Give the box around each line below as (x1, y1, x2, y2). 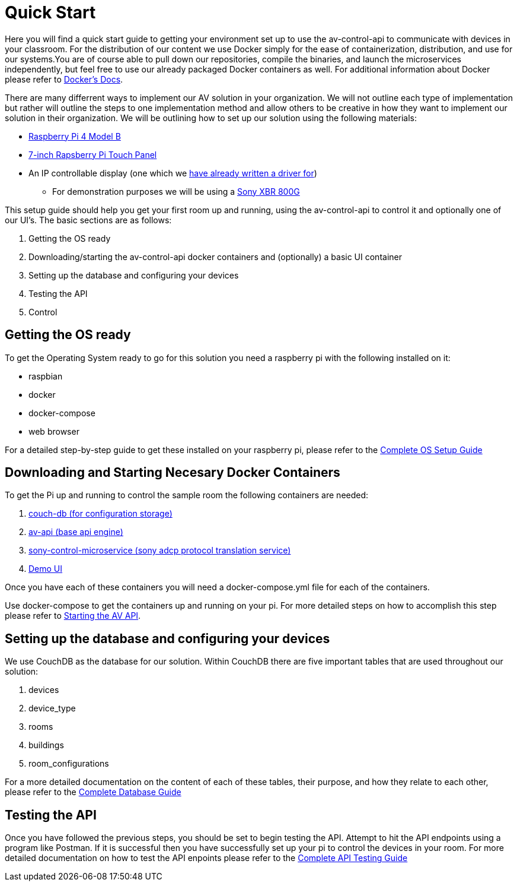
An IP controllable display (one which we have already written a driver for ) (28, 167, 317, 178)
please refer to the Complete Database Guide (5, 787, 181, 798)
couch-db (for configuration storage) (28, 508, 173, 519)
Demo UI (28, 564, 63, 574)
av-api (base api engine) (28, 527, 123, 537)
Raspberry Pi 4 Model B (28, 131, 121, 141)
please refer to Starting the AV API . (5, 610, 141, 621)
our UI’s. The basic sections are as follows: (5, 214, 172, 225)
